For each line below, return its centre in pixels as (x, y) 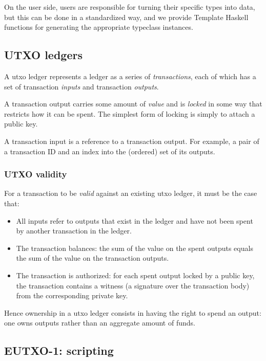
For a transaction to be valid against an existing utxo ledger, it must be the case (131, 193)
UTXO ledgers (43, 55)
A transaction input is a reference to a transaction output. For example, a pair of (132, 141)
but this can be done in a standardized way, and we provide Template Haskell (126, 17)
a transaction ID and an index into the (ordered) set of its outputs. (110, 151)
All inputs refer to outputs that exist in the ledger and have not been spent (135, 220)
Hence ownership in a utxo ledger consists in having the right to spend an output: (133, 312)
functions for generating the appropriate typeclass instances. (99, 27)
